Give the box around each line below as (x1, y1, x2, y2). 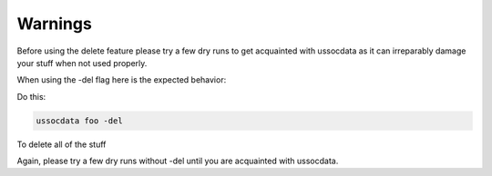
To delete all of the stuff (16, 139, 107, 150)
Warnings (16, 14, 93, 34)
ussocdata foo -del (36, 115, 123, 126)
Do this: (16, 91, 46, 102)
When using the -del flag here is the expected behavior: (16, 74, 227, 85)
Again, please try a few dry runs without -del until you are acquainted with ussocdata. (16, 155, 339, 167)
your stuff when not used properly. (16, 57, 148, 68)
